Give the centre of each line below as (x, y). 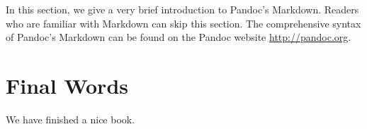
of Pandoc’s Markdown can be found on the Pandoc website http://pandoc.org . (179, 37)
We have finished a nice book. (70, 119)
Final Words (67, 85)
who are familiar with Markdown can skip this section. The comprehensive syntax (183, 23)
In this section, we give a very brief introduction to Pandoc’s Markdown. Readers (182, 9)
